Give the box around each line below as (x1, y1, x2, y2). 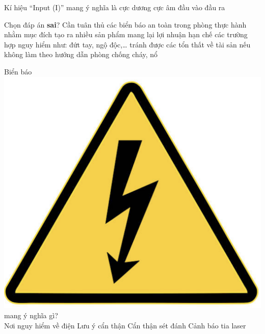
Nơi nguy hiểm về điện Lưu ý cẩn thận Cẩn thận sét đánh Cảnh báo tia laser (4, 320, 246, 330)
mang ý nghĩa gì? (4, 310, 58, 320)
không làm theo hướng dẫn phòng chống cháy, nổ (4, 49, 158, 60)
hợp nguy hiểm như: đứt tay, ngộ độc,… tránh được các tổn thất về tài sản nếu (4, 39, 251, 49)
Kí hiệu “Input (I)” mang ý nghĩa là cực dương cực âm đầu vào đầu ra (4, 2, 225, 12)
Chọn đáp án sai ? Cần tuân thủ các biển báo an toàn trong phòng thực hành (4, 19, 247, 30)
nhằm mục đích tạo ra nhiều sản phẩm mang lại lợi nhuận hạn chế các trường (4, 29, 248, 40)
